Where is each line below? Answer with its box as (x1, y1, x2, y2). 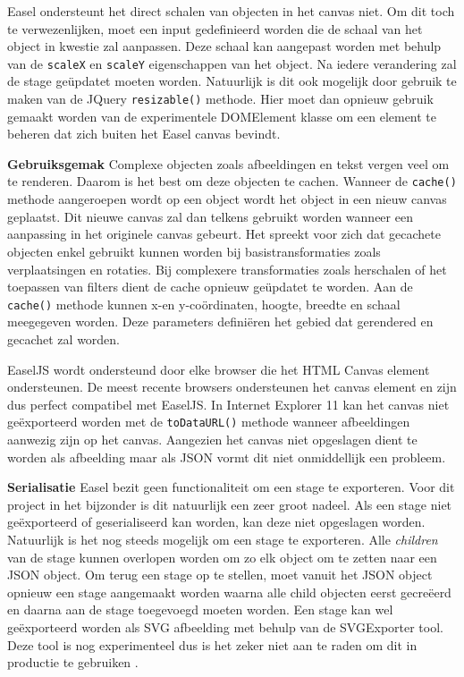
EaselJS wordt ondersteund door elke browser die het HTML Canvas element (7, 360, 430, 378)
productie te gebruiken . (7, 653, 139, 672)
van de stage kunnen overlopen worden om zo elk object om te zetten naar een (7, 547, 437, 566)
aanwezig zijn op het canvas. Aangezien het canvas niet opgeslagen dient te (7, 429, 418, 448)
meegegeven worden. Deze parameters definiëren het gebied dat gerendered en (7, 312, 434, 331)
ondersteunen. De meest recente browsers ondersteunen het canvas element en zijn (7, 377, 457, 396)
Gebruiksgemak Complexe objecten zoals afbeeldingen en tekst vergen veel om (7, 154, 450, 173)
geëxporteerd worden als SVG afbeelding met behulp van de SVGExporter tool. (7, 617, 443, 636)
